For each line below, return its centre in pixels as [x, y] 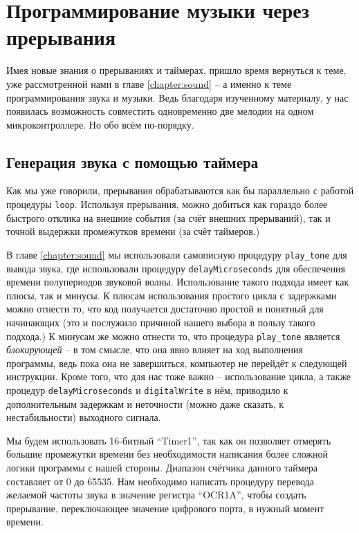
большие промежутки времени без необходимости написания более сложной [167, 454]
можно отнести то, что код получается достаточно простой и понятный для [165, 309]
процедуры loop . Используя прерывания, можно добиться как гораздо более [167, 204]
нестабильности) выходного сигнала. [84, 417]
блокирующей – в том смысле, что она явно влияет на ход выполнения [155, 349]
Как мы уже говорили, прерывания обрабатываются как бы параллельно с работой [180, 190]
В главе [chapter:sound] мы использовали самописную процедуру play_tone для [177, 254]
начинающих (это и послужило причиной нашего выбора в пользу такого [161, 322]
